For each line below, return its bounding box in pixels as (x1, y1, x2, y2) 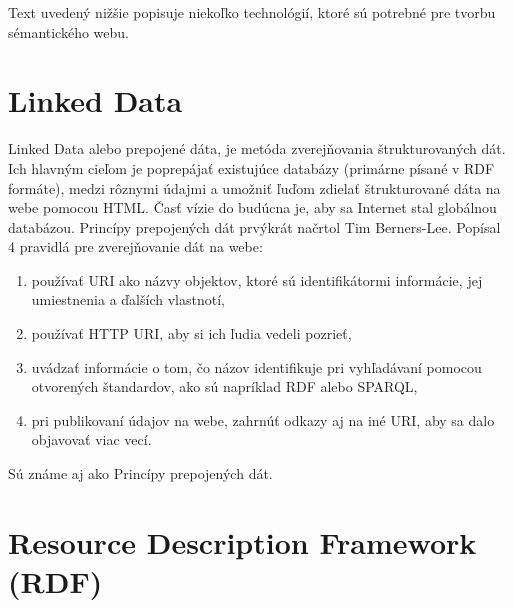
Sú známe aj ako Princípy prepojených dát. (8, 463, 273, 484)
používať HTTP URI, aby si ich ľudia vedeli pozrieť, (31, 323, 352, 344)
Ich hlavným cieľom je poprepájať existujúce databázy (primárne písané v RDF (8, 157, 495, 178)
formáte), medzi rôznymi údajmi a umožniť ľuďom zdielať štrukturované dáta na (8, 177, 501, 198)
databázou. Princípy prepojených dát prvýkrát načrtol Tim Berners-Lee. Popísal (8, 216, 501, 237)
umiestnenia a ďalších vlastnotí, (31, 289, 225, 310)
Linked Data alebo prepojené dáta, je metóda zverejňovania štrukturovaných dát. (8, 138, 506, 159)
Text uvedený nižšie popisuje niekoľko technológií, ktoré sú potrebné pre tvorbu (8, 2, 496, 22)
